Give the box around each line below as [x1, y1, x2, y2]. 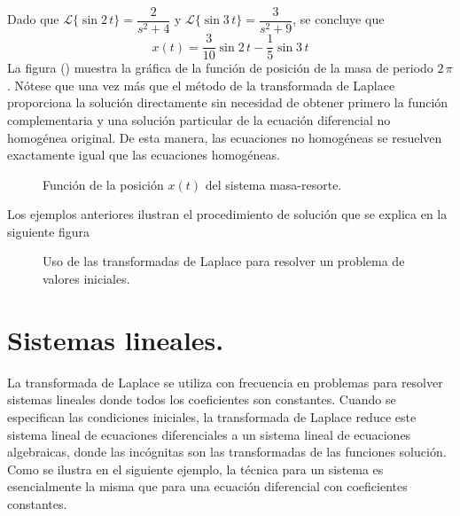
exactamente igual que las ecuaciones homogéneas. [7, 145, 280, 164]
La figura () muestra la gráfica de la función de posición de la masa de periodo [7, 59, 433, 77]
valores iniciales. [43, 270, 130, 288]
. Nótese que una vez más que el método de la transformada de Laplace [7, 75, 395, 94]
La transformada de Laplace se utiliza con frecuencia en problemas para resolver [7, 372, 443, 391]
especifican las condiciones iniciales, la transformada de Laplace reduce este [7, 407, 417, 426]
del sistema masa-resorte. [205, 175, 342, 193]
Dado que [7, 10, 59, 28]
